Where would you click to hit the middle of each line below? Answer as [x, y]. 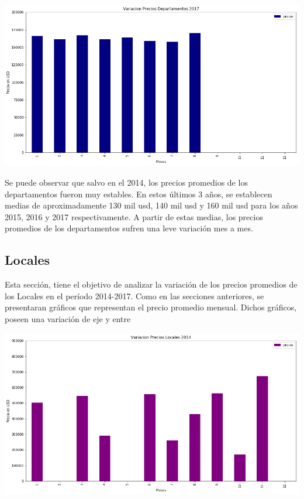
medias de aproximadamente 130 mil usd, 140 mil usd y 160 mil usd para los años [151, 205]
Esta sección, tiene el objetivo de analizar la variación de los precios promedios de [151, 284]
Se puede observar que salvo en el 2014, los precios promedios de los [126, 182]
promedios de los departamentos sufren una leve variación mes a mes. [129, 228]
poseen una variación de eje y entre [68, 319]
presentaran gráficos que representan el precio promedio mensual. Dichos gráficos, [151, 307]
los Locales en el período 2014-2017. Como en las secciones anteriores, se [134, 295]
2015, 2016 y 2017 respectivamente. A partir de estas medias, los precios [134, 216]
